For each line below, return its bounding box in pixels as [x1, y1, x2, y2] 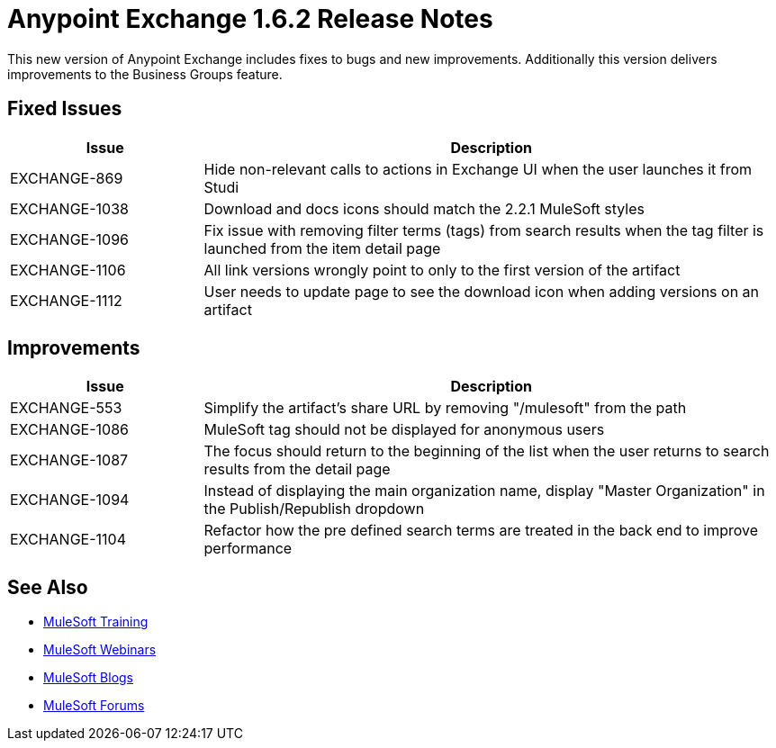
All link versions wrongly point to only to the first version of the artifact [203, 260, 681, 279]
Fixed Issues [7, 97, 122, 121]
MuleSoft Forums [43, 698, 145, 714]
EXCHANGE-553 [10, 399, 122, 418]
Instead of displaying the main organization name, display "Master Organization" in [203, 482, 765, 500]
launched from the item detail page [203, 239, 441, 257]
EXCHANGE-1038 [10, 199, 129, 218]
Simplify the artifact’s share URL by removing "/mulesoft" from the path [203, 399, 687, 418]
